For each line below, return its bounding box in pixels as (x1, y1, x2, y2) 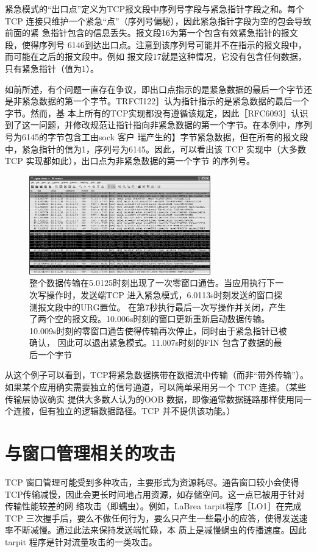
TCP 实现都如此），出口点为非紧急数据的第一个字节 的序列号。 (5, 154, 255, 167)
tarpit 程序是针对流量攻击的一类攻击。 (5, 535, 157, 548)
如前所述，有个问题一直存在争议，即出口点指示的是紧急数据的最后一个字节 (5, 82, 304, 95)
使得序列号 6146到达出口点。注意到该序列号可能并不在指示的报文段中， (21, 38, 307, 51)
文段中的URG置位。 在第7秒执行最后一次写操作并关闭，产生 (46, 300, 287, 313)
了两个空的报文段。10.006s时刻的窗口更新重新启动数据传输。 (29, 312, 270, 325)
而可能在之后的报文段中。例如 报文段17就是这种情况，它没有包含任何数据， (5, 50, 307, 63)
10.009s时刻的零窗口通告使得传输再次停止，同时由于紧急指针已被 (29, 324, 287, 337)
